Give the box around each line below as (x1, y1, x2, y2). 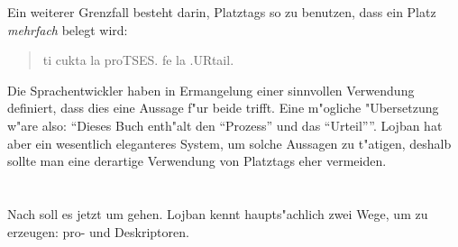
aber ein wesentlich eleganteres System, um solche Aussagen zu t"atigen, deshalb (7, 133, 452, 152)
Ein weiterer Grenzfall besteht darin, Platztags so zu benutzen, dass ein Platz (7, 3, 436, 21)
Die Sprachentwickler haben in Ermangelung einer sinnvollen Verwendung (7, 80, 415, 99)
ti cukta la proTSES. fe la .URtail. (42, 50, 234, 69)
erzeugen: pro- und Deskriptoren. (7, 222, 189, 241)
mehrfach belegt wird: (7, 20, 128, 39)
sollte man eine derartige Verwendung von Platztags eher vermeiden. (7, 151, 387, 170)
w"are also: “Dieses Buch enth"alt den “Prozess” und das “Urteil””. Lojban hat (7, 115, 443, 134)
